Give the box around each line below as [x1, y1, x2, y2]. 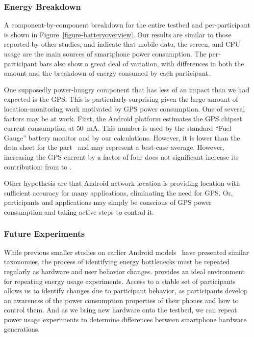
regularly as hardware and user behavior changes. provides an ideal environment [4, 266, 245, 276]
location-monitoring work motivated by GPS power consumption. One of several [4, 103, 245, 113]
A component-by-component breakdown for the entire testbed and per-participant [4, 20, 250, 30]
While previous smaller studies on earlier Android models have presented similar [4, 247, 249, 257]
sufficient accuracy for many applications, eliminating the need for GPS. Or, [4, 187, 233, 197]
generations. [4, 324, 40, 334]
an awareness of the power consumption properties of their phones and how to [4, 295, 239, 305]
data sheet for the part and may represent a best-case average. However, [4, 142, 225, 152]
